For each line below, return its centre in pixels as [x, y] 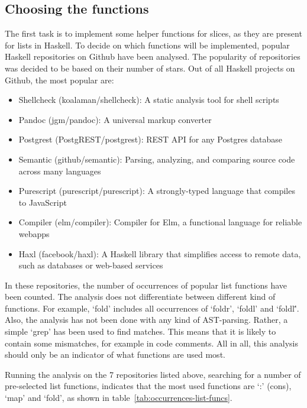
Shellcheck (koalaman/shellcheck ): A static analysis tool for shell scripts [149, 100]
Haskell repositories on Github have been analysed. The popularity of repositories [153, 56]
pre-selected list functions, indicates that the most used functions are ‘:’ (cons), [148, 386]
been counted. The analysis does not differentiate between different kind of [140, 297]
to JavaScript [43, 202]
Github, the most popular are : [59, 80]
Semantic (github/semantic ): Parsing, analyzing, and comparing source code [157, 159]
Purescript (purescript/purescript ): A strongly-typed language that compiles [157, 191]
